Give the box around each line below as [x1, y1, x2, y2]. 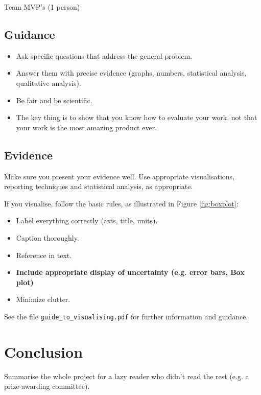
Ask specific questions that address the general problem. [16, 50, 193, 61]
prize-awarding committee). [4, 381, 90, 391]
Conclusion [4, 341, 83, 362]
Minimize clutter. [16, 294, 70, 305]
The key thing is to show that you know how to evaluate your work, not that [16, 112, 257, 123]
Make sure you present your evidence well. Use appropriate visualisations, [4, 171, 234, 181]
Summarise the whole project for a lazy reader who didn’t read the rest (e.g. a [4, 370, 249, 381]
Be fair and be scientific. [16, 95, 92, 105]
